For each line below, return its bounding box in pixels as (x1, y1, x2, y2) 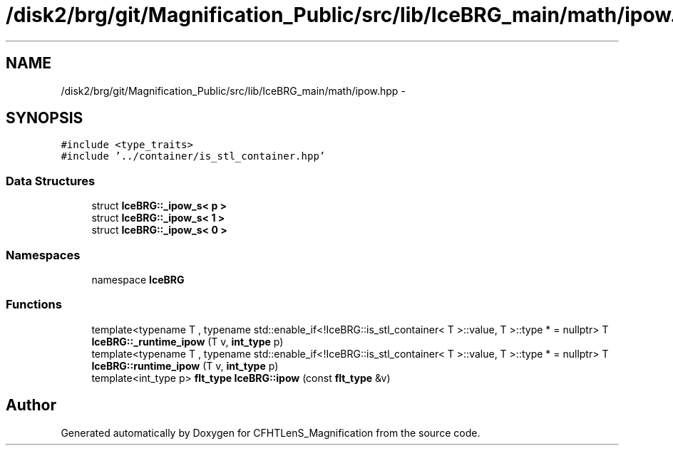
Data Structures (6, 173, 96, 188)
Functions (6, 297, 62, 312)
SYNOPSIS (6, 109, 83, 128)
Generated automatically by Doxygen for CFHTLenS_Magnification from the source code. (61, 426, 481, 439)
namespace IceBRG (91, 273, 185, 286)
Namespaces (6, 247, 81, 262)
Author (6, 396, 56, 415)
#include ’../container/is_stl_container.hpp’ (61, 150, 326, 162)
